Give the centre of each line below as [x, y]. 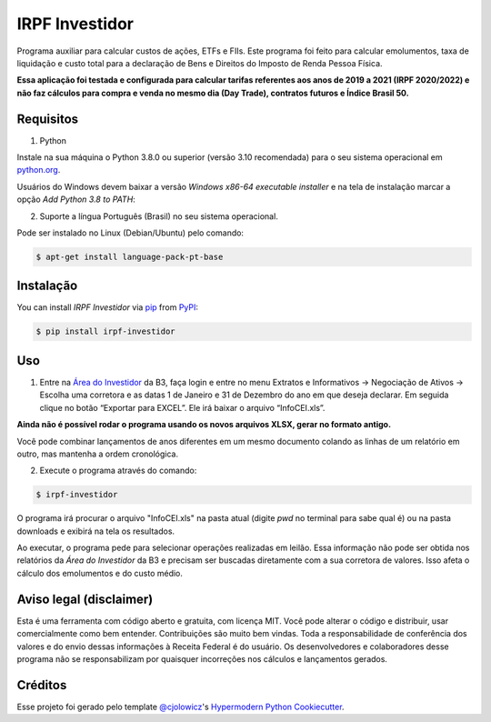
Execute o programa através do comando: [118, 471]
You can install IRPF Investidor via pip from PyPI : [108, 307]
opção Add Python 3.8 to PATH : [76, 199]
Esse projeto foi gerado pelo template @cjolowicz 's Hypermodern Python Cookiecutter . [180, 707]
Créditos [42, 685]
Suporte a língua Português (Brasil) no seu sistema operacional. [159, 216]
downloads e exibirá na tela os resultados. [96, 531]
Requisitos [48, 119]
